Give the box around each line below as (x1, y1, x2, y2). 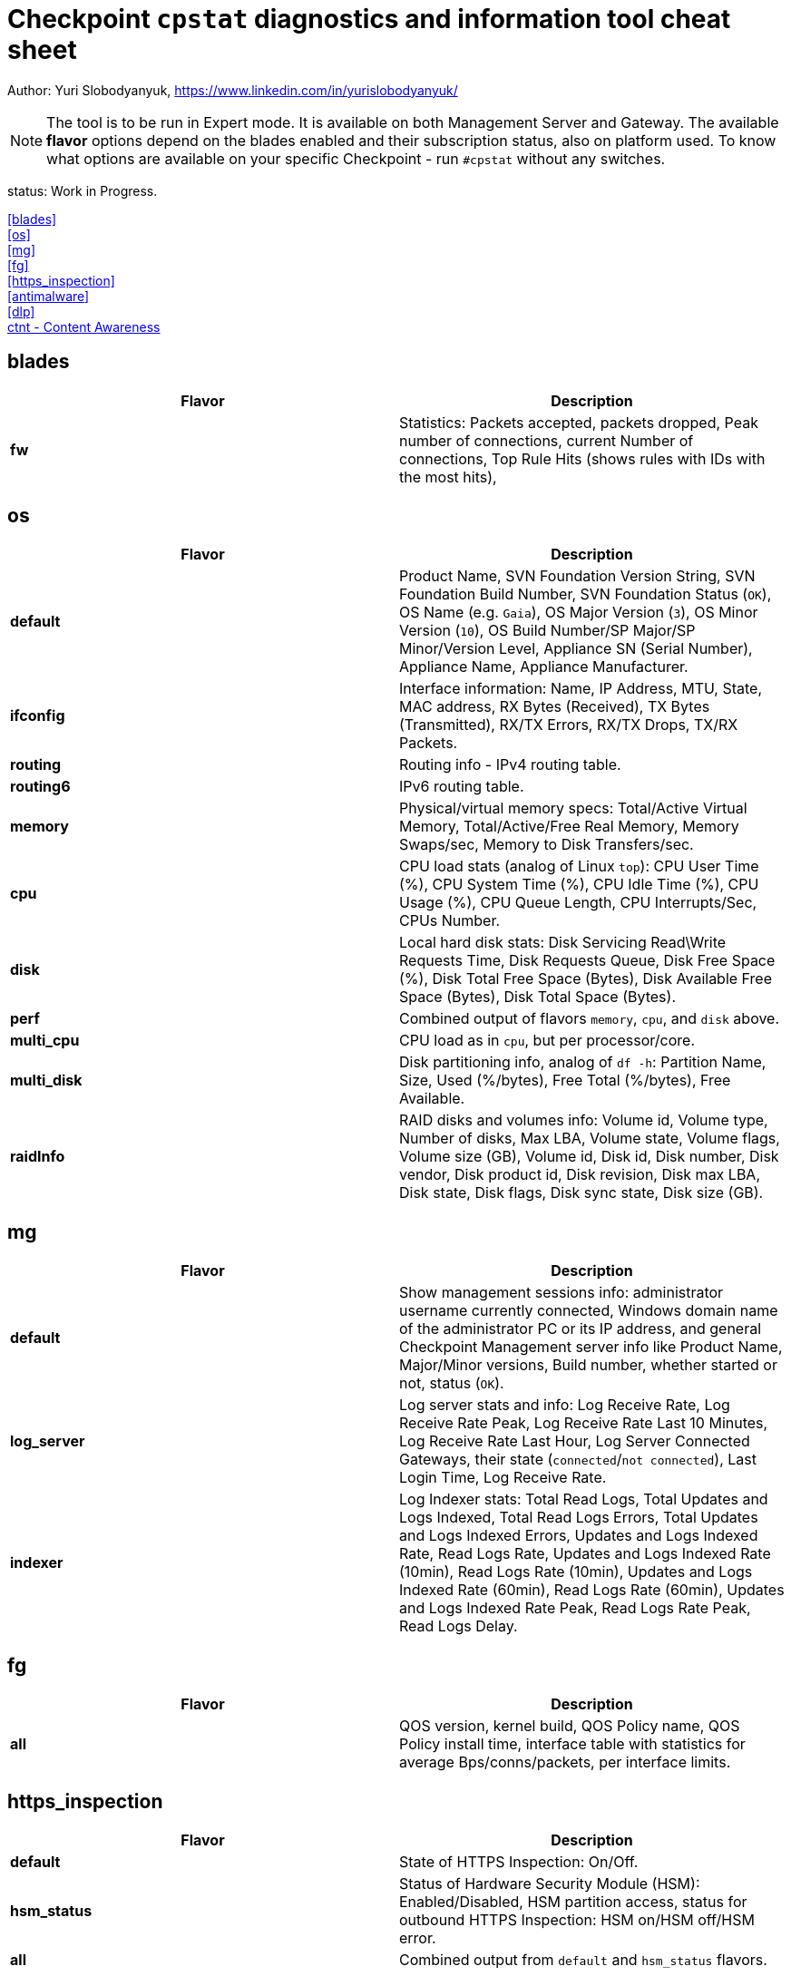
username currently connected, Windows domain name (399, 1301, 778, 1320)
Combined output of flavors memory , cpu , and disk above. (399, 1009, 780, 1028)
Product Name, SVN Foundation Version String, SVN (399, 567, 756, 586)
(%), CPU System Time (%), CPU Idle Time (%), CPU (399, 875, 759, 894)
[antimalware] (7, 287, 90, 304)
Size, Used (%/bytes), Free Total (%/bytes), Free (399, 1071, 731, 1090)
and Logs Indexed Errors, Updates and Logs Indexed (399, 1526, 758, 1545)
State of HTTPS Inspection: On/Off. (399, 1852, 639, 1871)
